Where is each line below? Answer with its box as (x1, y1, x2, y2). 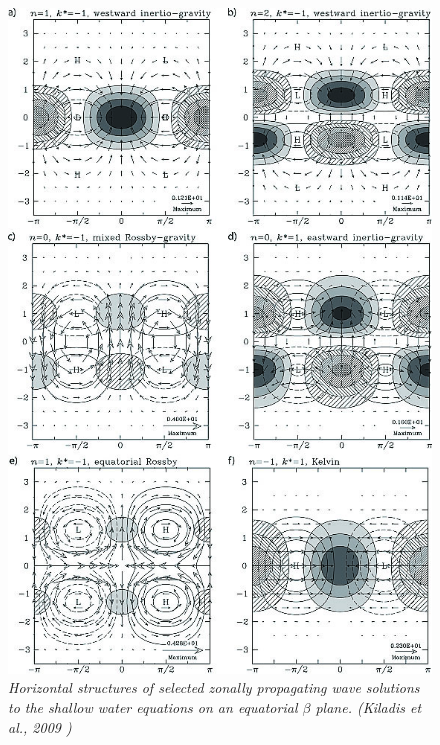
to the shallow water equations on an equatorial (8, 696, 298, 717)
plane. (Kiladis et (315, 696, 422, 717)
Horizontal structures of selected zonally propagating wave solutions (8, 677, 420, 698)
